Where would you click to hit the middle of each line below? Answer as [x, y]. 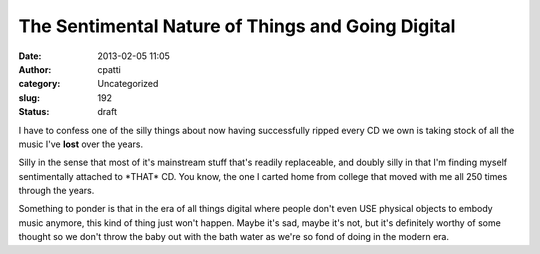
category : [39, 84]
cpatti [109, 69]
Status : [34, 112]
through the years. [56, 191]
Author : [35, 69]
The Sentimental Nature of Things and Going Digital [237, 26]
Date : [30, 56]
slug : [29, 97]
